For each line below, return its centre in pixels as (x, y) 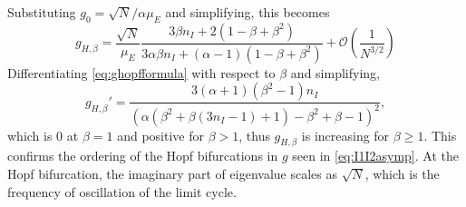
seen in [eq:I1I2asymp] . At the (375, 156)
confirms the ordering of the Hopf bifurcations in (143, 156)
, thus (254, 135)
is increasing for (345, 135)
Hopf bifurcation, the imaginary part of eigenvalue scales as (172, 174)
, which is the (402, 174)
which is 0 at (43, 135)
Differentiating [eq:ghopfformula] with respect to (141, 72)
